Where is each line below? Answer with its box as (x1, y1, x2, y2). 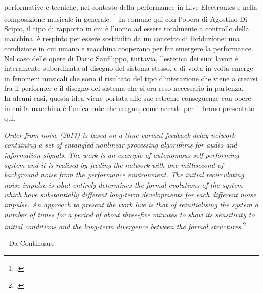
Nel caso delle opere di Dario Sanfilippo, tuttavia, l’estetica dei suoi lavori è (4, 53, 238, 63)
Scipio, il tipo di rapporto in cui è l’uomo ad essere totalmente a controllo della (4, 23, 249, 33)
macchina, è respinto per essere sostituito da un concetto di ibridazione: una (4, 33, 240, 44)
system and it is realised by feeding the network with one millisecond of (4, 159, 224, 170)
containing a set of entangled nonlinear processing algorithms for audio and (4, 139, 237, 150)
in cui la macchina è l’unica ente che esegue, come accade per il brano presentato (4, 102, 255, 113)
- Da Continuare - (4, 238, 59, 248)
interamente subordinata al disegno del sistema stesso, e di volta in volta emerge (4, 63, 253, 74)
